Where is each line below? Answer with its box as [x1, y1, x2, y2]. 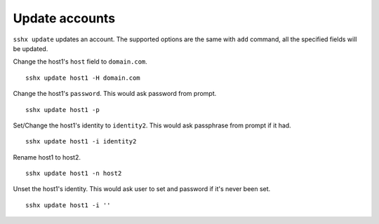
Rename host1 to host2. [13, 153, 81, 161]
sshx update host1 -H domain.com [25, 73, 140, 82]
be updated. [13, 44, 48, 52]
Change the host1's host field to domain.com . [13, 57, 147, 66]
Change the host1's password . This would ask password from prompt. [13, 90, 217, 98]
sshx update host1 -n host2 [25, 169, 122, 178]
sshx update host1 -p [25, 106, 100, 113]
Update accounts [13, 10, 116, 26]
